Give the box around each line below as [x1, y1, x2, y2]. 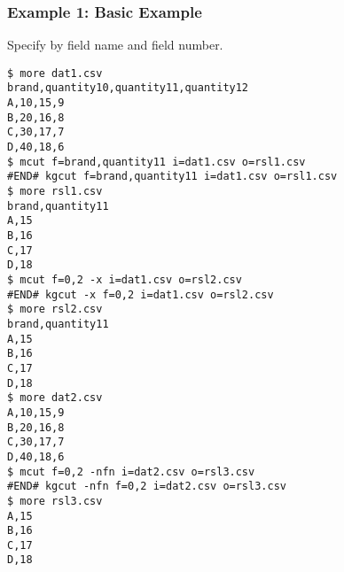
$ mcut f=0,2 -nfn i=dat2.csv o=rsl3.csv [7, 465, 255, 478]
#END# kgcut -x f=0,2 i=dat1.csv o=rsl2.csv [7, 288, 274, 301]
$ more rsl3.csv [7, 494, 103, 507]
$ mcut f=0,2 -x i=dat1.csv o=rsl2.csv [7, 274, 242, 286]
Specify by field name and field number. [7, 35, 223, 54]
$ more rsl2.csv [7, 303, 103, 316]
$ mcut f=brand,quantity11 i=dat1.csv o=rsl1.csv [7, 155, 306, 168]
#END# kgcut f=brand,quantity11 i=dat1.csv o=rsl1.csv [7, 170, 338, 183]
